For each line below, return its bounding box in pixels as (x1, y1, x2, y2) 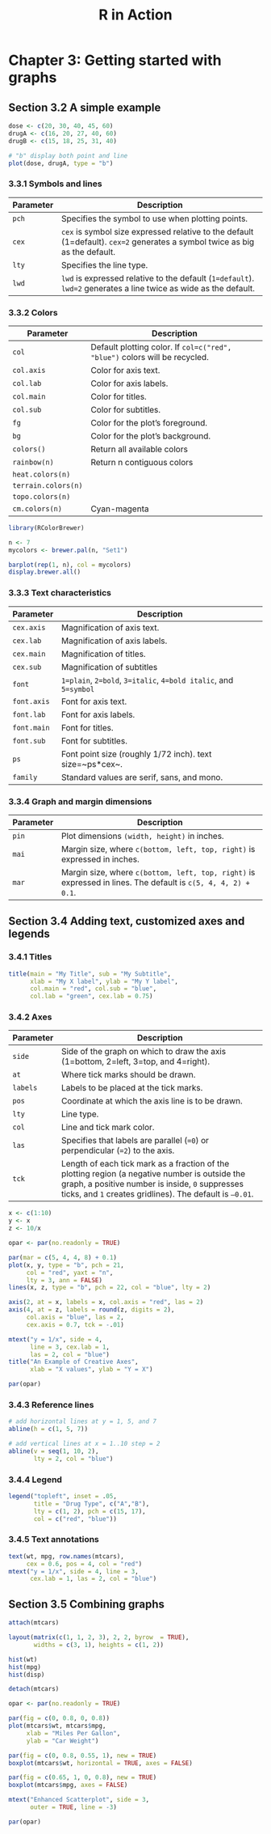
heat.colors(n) (12, 469, 71, 479)
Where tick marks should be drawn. (60, 1069, 196, 1081)
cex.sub (12, 662, 42, 671)
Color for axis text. (90, 364, 161, 375)
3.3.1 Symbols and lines (8, 178, 102, 189)
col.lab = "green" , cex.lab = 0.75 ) (29, 993, 153, 1001)
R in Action (98, 6, 173, 24)
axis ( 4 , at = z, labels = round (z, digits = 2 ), (8, 1306, 175, 1314)
